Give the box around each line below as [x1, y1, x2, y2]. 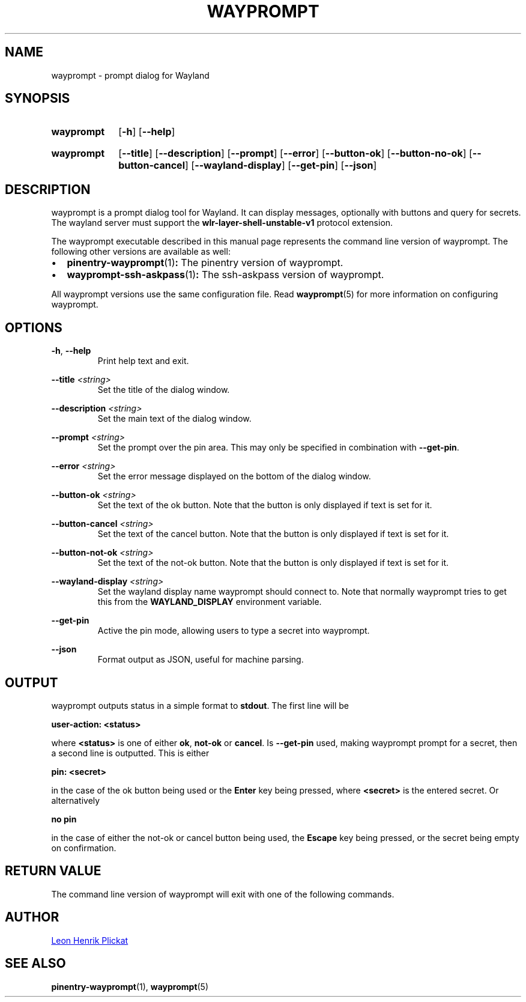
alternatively [51, 795, 100, 806]
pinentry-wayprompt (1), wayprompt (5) [51, 981, 209, 992]
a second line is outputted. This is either [51, 747, 210, 758]
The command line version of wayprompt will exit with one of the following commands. [51, 888, 394, 899]
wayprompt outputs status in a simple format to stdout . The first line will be [51, 700, 349, 711]
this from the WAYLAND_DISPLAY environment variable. [97, 597, 322, 607]
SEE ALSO [5, 956, 66, 971]
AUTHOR [5, 909, 59, 925]
